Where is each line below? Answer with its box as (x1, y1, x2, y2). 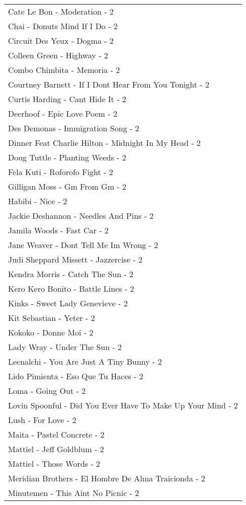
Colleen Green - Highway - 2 (8, 49, 108, 61)
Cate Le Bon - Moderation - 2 (8, 6, 114, 17)
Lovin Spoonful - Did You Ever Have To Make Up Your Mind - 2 (8, 399, 238, 411)
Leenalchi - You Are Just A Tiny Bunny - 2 (8, 356, 162, 367)
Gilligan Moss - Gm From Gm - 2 (8, 181, 126, 192)
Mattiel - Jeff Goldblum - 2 (8, 443, 104, 455)
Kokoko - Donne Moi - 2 (8, 326, 94, 338)
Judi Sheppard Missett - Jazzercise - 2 (8, 254, 142, 265)
